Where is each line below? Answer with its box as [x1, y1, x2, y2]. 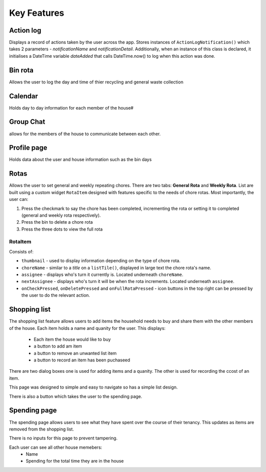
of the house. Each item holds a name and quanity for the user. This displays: [9, 325, 166, 331]
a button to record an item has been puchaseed [33, 357, 131, 363]
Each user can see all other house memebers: [9, 444, 102, 450]
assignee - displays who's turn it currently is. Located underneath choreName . [21, 272, 183, 277]
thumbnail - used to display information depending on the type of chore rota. [21, 258, 181, 264]
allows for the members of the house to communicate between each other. [9, 131, 161, 137]
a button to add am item [33, 343, 82, 349]
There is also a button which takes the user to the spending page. [9, 393, 142, 399]
